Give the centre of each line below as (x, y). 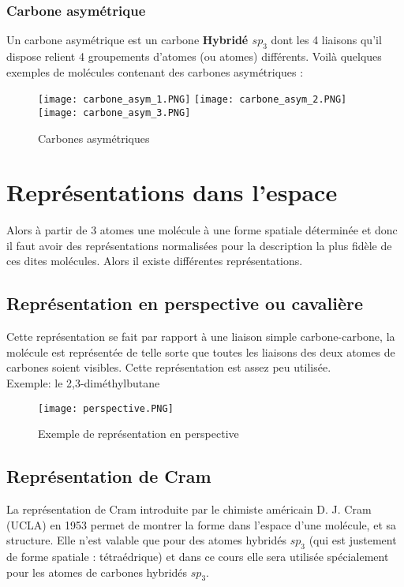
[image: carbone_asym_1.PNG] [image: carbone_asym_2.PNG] (193, 100)
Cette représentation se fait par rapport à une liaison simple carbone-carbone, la (201, 336)
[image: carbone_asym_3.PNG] (114, 112)
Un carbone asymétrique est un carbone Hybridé (127, 40)
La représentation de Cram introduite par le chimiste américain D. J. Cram (189, 509)
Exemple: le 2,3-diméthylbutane (83, 383)
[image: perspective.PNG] (106, 408)
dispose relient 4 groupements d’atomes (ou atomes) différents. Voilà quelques (194, 56)
